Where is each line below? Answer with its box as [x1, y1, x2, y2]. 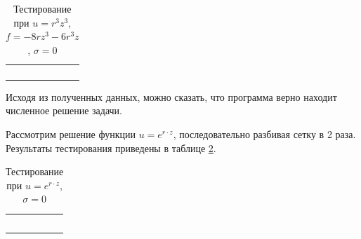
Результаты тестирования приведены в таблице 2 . [6, 140, 216, 155]
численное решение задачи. [6, 103, 122, 118]
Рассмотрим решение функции [6, 127, 136, 142]
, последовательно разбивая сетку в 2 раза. [173, 127, 356, 142]
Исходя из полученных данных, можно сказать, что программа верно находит [6, 89, 337, 104]
